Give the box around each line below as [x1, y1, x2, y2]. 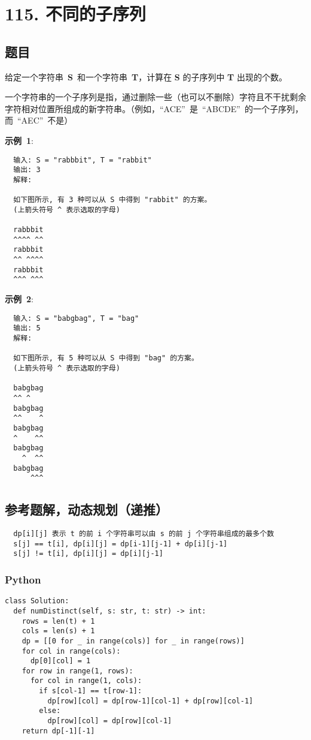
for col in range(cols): [22, 646, 121, 655]
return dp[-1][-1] [22, 726, 95, 735]
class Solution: [5, 597, 69, 606]
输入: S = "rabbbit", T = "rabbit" [13, 155, 152, 164]
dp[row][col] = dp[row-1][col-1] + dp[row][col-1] [47, 696, 254, 705]
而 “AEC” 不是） [5, 114, 73, 127]
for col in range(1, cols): [30, 676, 142, 685]
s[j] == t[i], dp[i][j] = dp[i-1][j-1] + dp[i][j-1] [13, 539, 228, 548]
